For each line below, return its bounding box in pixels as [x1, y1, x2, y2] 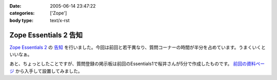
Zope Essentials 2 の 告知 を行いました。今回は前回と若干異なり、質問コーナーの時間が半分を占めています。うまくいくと [9, 44, 266, 50]
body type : [9, 17, 33, 23]
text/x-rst [50, 17, 70, 23]
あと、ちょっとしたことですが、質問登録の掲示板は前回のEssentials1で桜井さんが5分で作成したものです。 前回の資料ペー [9, 61, 265, 67]
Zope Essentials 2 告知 [9, 31, 83, 39]
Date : [9, 3, 22, 9]
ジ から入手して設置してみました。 [9, 68, 83, 74]
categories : [9, 10, 35, 16]
